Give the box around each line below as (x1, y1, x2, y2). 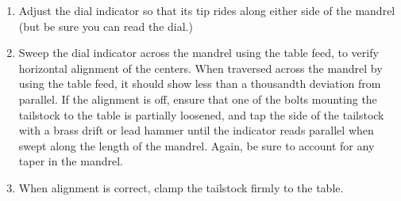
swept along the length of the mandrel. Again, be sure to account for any (18, 137, 375, 154)
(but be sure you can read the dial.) (18, 17, 193, 34)
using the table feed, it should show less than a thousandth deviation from (18, 75, 381, 92)
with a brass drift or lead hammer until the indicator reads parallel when (18, 122, 374, 138)
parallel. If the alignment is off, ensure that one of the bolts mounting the (18, 90, 377, 107)
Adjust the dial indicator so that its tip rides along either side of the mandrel (18, 2, 395, 18)
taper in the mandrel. (18, 153, 123, 169)
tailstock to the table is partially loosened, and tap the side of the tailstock (18, 106, 384, 123)
